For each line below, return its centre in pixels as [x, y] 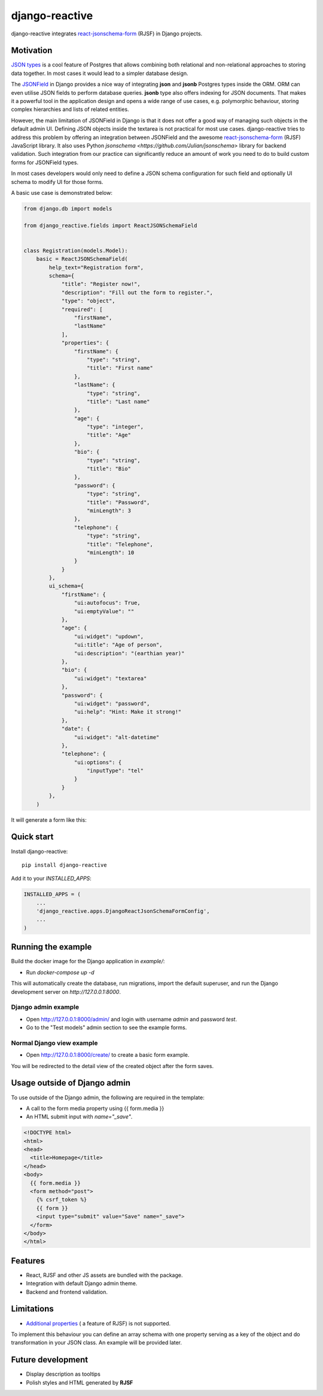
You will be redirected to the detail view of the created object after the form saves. [112, 1066]
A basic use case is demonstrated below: [62, 192]
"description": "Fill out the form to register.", [137, 293]
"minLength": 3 [109, 510]
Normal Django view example [54, 1043]
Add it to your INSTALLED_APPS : [51, 879]
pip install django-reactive [64, 865]
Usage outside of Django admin [71, 1083]
